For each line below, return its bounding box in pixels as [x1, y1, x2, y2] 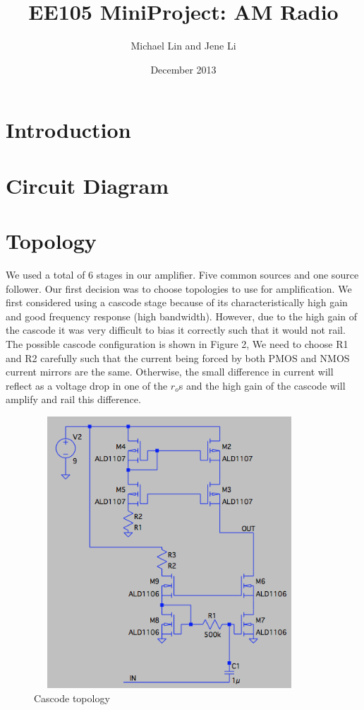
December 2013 [150, 62, 217, 76]
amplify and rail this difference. [6, 392, 141, 407]
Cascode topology [34, 690, 110, 705]
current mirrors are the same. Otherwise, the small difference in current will [6, 364, 334, 379]
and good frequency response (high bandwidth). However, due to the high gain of [6, 308, 358, 323]
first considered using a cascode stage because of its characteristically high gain [6, 295, 348, 310]
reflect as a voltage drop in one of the [6, 378, 168, 392]
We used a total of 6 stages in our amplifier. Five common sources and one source [6, 267, 359, 281]
